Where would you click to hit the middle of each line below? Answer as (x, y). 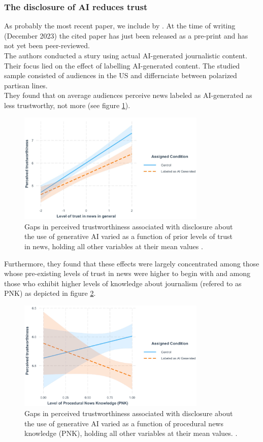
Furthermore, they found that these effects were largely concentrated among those (132, 263)
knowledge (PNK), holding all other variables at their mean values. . (131, 433)
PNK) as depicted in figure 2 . (50, 293)
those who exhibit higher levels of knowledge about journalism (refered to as (123, 283)
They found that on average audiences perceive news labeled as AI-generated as (128, 95)
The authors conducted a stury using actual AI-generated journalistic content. (126, 55)
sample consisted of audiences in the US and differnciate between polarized (121, 75)
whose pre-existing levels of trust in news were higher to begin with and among (127, 273)
